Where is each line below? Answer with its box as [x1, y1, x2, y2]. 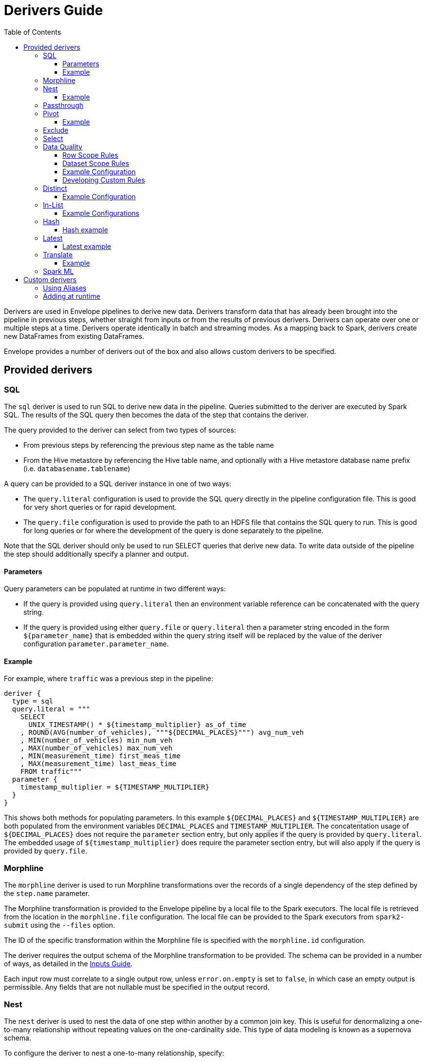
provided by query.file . [4, 847, 87, 855]
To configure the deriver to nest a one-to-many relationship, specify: [4, 1048, 224, 1057]
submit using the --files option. [4, 921, 115, 930]
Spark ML [43, 267, 74, 275]
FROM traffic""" [20, 768, 82, 776]
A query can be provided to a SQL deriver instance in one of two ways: [4, 479, 232, 488]
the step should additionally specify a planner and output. [4, 549, 189, 558]
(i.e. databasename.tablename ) [23, 464, 131, 473]
